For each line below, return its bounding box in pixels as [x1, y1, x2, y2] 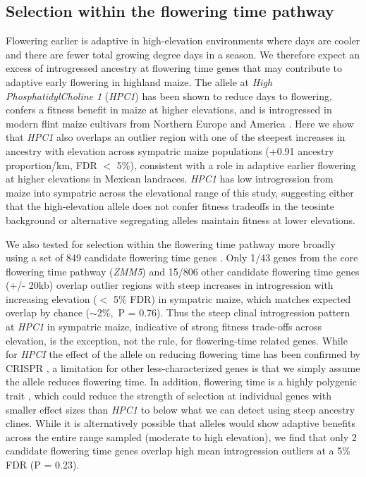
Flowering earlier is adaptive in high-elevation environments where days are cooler [6, 33, 360, 48]
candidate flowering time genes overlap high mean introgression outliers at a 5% [6, 443, 350, 458]
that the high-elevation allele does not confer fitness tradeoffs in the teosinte [6, 199, 334, 213]
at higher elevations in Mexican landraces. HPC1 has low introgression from [6, 171, 334, 186]
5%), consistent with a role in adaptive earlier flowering [116, 157, 356, 172]
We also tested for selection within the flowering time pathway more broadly [6, 236, 336, 251]
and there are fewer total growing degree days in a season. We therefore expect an [6, 47, 360, 61]
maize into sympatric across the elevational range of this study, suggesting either [6, 185, 354, 199]
